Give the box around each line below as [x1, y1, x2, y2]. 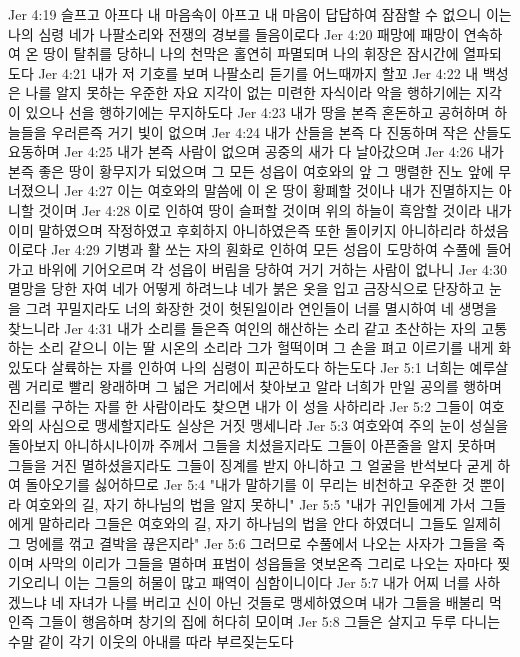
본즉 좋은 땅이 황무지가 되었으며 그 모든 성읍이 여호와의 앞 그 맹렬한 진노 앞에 [8, 160, 494, 181]
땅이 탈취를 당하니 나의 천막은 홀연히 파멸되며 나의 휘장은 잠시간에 [43, 43, 459, 64]
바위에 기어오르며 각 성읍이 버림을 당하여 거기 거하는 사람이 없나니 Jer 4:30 [38, 258, 508, 279]
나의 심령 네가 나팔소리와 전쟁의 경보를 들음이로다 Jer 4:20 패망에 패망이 [8, 23, 460, 44]
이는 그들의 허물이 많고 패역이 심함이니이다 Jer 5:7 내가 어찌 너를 [64, 572, 470, 593]
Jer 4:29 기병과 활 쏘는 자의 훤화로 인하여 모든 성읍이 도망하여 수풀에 [51, 239, 482, 260]
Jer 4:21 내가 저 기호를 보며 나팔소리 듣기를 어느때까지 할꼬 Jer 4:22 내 [38, 62, 479, 83]
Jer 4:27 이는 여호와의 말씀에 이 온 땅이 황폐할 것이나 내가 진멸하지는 [64, 180, 495, 201]
